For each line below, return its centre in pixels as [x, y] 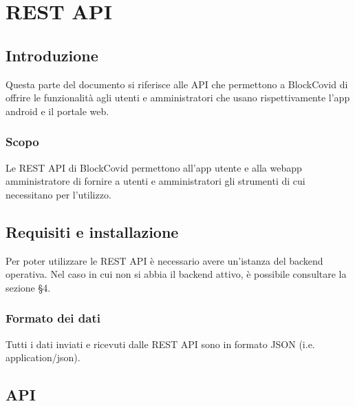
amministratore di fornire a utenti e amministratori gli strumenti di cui [155, 181]
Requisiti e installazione [92, 231]
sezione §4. [28, 287]
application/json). [43, 357]
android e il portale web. [57, 111]
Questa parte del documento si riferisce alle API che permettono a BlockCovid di [177, 84]
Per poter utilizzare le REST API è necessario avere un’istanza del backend [164, 260]
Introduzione [52, 55]
